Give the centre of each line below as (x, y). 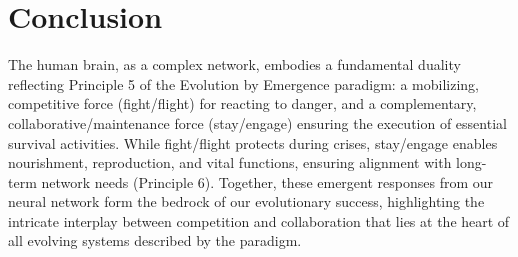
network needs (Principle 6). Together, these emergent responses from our (267, 181)
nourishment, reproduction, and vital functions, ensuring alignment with (230, 162)
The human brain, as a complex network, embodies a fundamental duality (234, 64)
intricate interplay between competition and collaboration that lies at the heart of (259, 220)
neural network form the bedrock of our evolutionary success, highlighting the (246, 201)
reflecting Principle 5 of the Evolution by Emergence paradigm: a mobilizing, (243, 83)
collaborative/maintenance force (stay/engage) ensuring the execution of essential (257, 122)
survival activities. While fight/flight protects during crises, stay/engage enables (253, 142)
